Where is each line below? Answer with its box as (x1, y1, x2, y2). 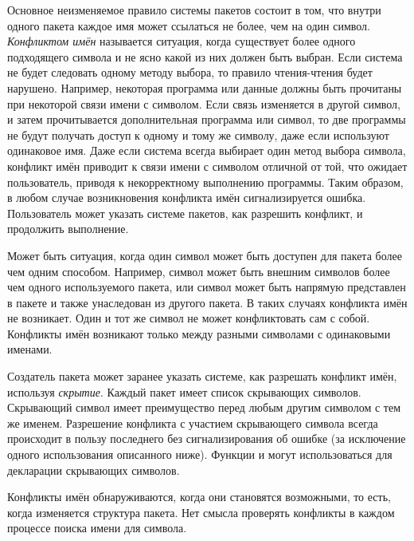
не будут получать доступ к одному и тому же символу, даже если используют (7, 126, 389, 143)
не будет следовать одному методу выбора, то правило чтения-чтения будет (7, 64, 373, 81)
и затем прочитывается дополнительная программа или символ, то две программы (7, 111, 406, 128)
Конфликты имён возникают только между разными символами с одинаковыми (7, 325, 391, 342)
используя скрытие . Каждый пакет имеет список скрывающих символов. (7, 383, 361, 400)
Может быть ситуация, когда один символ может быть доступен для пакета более (7, 247, 402, 263)
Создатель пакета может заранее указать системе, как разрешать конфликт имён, (7, 368, 397, 385)
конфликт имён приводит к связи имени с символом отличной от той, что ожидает (7, 157, 408, 174)
